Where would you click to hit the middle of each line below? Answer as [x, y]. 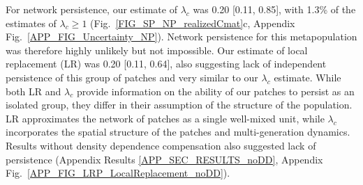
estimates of [31, 23]
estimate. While [308, 77]
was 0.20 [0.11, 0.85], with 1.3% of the [274, 9]
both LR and [34, 91]
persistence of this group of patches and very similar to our [132, 77]
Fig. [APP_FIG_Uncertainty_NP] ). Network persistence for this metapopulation [181, 37]
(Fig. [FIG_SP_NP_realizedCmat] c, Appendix [193, 23]
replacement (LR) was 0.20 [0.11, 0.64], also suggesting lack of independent [166, 64]
